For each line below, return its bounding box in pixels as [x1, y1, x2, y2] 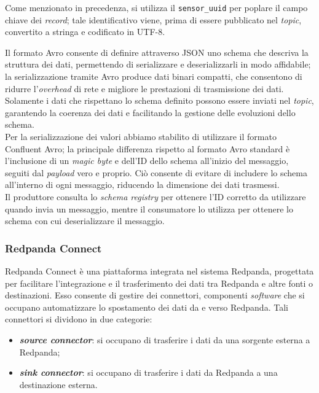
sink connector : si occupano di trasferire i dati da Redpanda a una [19, 366, 278, 379]
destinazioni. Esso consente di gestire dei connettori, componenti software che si [5, 289, 305, 302]
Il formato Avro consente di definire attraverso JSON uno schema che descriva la [5, 45, 309, 58]
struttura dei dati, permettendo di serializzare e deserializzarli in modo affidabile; [5, 58, 311, 71]
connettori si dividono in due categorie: [5, 313, 152, 325]
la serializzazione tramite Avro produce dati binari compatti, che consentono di [5, 70, 302, 83]
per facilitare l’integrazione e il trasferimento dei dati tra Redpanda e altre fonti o [5, 276, 313, 289]
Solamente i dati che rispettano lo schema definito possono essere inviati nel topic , [5, 94, 314, 107]
